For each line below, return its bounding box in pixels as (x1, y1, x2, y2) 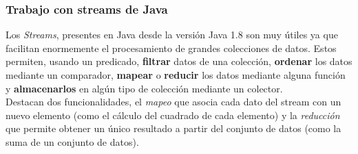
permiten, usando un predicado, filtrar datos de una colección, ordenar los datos (6, 54, 352, 68)
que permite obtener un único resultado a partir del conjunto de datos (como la (6, 121, 341, 136)
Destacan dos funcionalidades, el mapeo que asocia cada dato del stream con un (6, 94, 341, 109)
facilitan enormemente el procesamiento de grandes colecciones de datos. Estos (6, 40, 337, 55)
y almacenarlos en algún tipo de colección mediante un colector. (6, 81, 283, 95)
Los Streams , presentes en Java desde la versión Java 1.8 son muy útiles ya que (6, 27, 338, 42)
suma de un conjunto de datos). (6, 134, 139, 149)
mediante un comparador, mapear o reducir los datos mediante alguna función (6, 68, 346, 81)
